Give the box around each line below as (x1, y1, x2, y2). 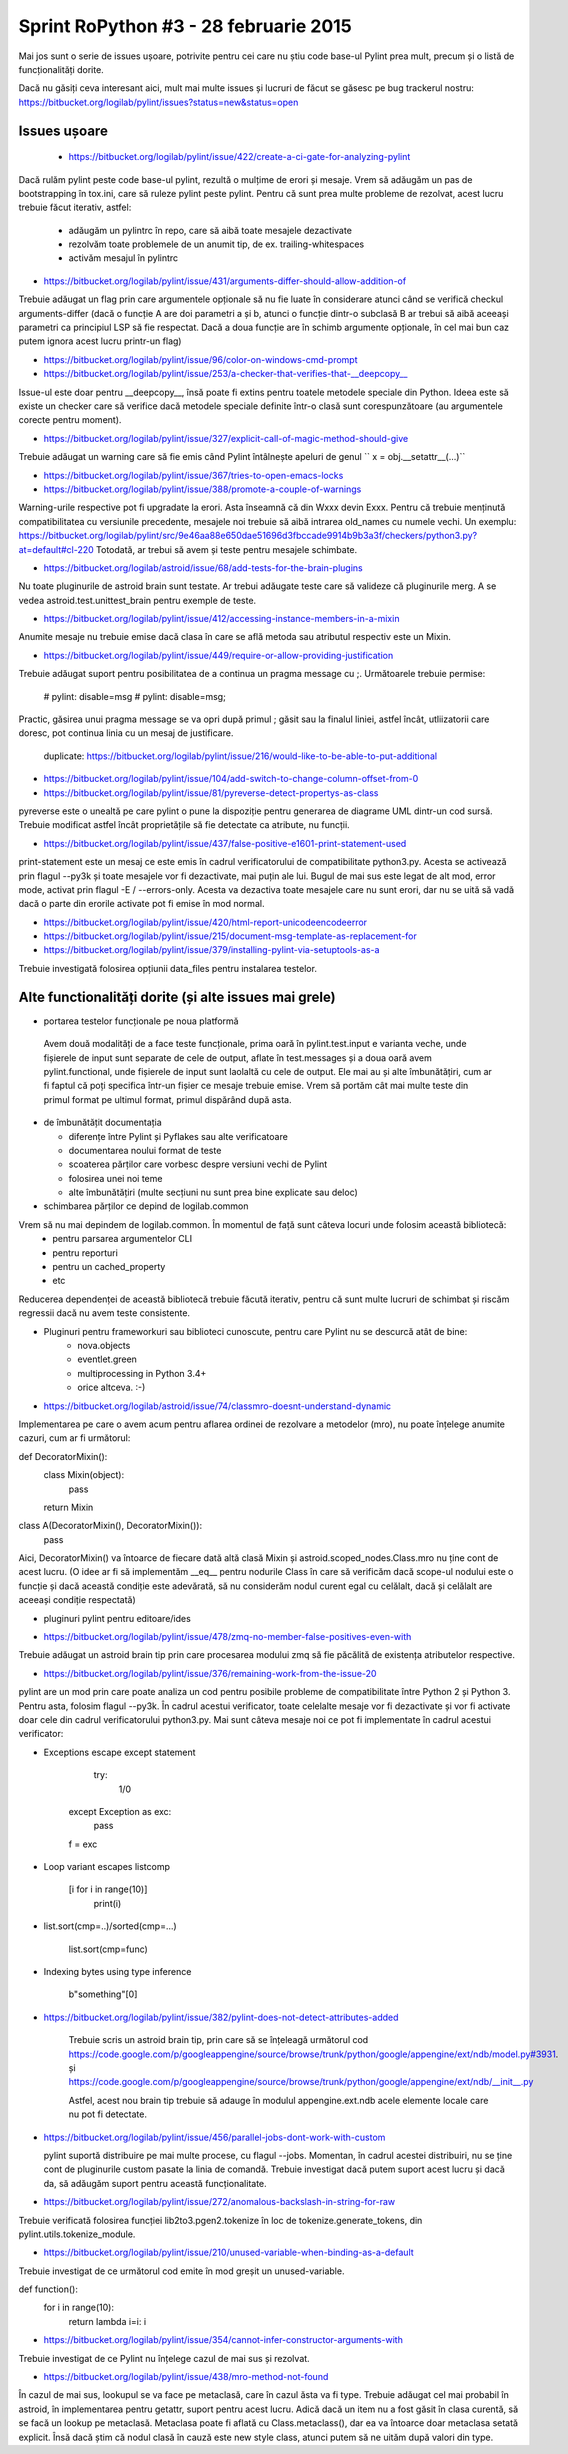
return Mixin (43, 1501, 94, 1513)
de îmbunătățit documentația (43, 1116, 162, 1129)
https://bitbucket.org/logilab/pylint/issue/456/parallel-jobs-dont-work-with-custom (43, 2131, 386, 2143)
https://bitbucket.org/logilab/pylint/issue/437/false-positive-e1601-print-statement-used (43, 837, 407, 849)
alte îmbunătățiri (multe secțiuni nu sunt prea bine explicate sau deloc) (68, 1186, 359, 1199)
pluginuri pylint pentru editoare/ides (43, 1612, 192, 1624)
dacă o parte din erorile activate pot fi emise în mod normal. (18, 898, 265, 910)
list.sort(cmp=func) (68, 1943, 149, 1955)
